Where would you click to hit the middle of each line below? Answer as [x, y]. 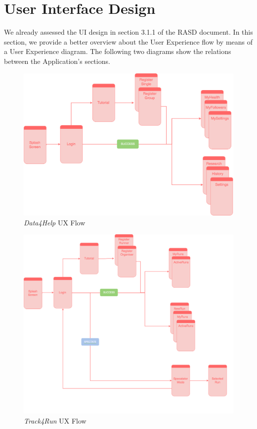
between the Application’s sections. [57, 61]
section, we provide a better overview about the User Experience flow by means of [128, 41]
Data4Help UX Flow [55, 222]
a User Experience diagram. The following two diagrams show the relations [118, 51]
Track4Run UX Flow [55, 420]
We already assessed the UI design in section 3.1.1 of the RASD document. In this [128, 32]
